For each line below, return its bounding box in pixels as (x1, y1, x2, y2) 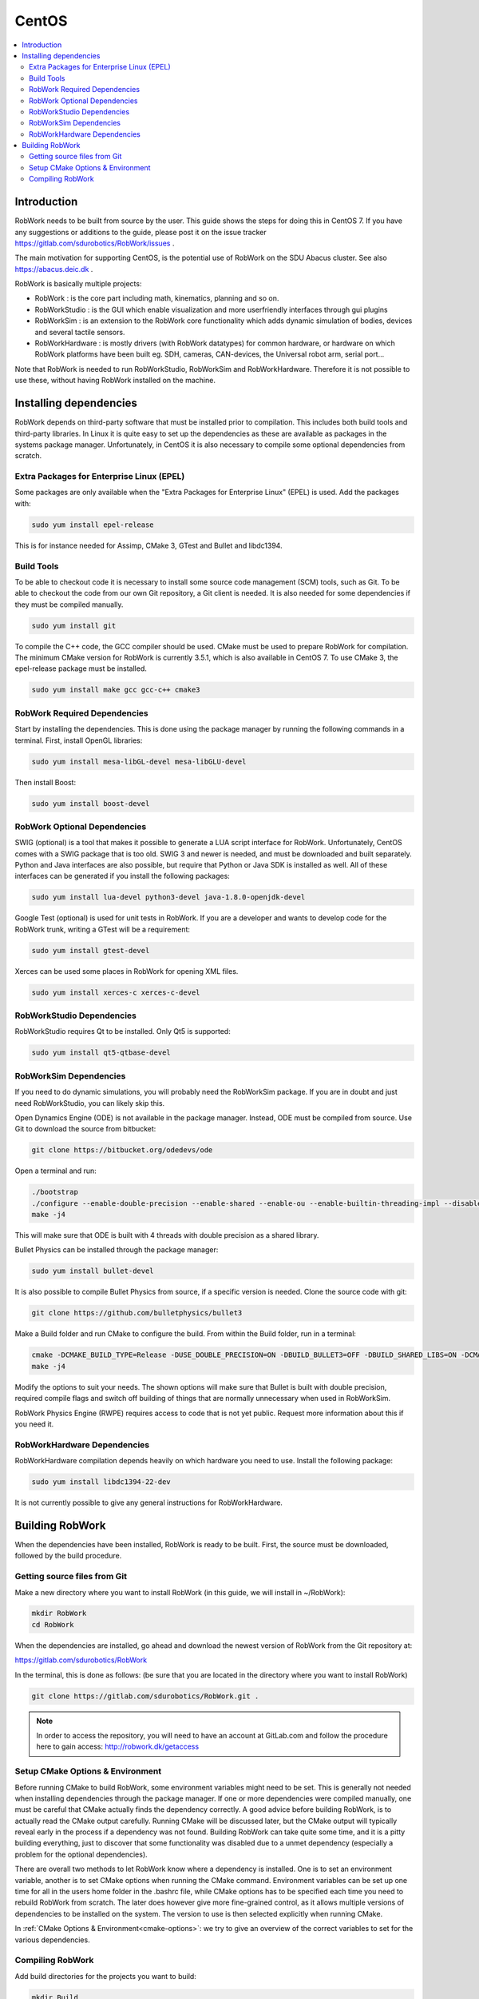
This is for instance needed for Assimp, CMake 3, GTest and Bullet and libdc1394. (14, 541, 283, 550)
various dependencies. (14, 1935, 91, 1945)
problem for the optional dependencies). (14, 1849, 148, 1859)
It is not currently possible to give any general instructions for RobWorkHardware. (14, 1498, 283, 1507)
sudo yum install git (31, 620, 117, 630)
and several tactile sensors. (34, 327, 125, 337)
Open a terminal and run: (14, 1166, 97, 1175)
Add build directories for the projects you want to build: (14, 1971, 197, 1981)
